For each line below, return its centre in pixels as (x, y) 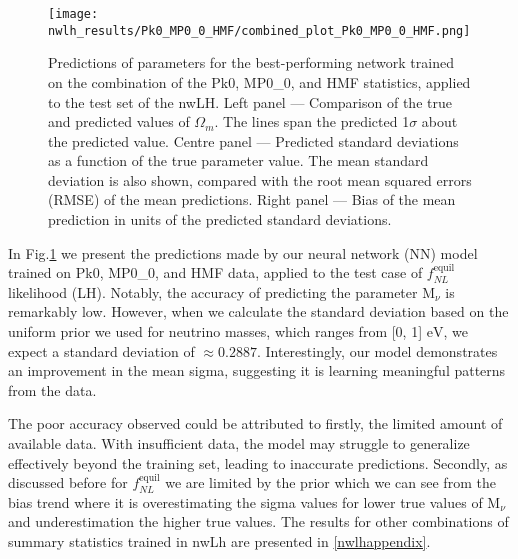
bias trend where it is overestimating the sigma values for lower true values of (245, 501)
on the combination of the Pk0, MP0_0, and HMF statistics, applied (259, 81)
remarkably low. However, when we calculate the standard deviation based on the (258, 311)
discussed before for (68, 482)
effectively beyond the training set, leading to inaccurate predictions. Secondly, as (258, 462)
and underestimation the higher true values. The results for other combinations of (258, 521)
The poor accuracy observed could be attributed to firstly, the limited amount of (255, 423)
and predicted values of (119, 121)
